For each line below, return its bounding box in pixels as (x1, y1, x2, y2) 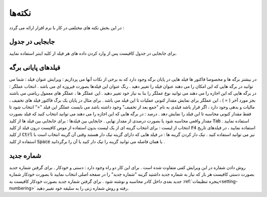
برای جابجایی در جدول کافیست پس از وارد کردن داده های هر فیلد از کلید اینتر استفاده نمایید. (9, 50, 178, 56)
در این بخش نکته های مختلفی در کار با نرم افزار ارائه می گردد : (9, 25, 125, 31)
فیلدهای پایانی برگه (9, 63, 60, 72)
